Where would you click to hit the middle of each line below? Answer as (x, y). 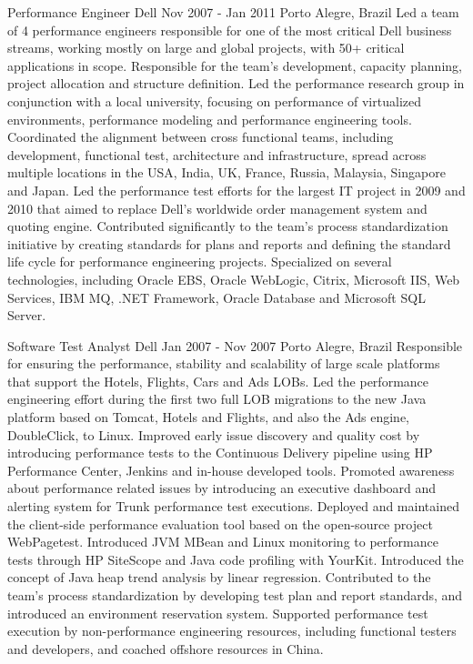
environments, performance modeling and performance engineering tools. (210, 119)
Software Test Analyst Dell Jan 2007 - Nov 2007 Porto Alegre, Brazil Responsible (235, 345)
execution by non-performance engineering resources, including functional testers (232, 631)
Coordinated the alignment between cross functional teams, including (201, 137)
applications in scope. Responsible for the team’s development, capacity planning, (235, 65)
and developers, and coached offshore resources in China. (166, 648)
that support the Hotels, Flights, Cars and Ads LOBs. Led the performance (218, 381)
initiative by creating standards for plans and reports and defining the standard (229, 243)
